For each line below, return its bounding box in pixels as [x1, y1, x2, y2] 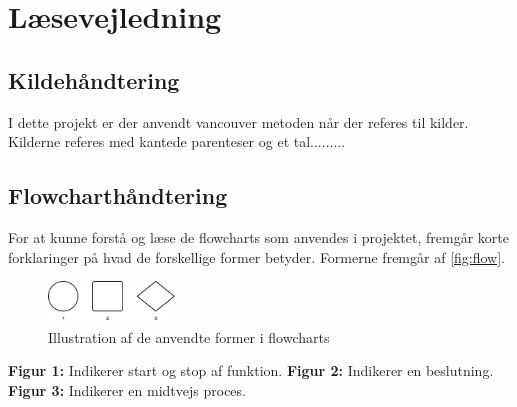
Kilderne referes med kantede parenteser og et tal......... [8, 131, 346, 152]
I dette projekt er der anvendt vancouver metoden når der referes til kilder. [8, 111, 469, 132]
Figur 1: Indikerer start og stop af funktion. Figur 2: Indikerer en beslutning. [8, 360, 494, 381]
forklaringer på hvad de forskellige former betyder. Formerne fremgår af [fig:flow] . [8, 246, 505, 267]
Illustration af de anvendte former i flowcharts [48, 326, 330, 347]
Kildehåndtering [8, 64, 180, 95]
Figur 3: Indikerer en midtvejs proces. [8, 379, 246, 400]
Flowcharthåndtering [8, 180, 228, 211]
